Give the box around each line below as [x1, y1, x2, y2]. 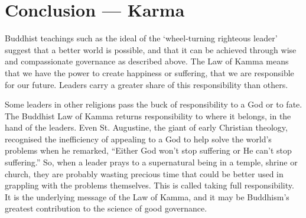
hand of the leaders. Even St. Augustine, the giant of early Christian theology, [5, 121, 288, 134]
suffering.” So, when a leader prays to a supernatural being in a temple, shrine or [5, 156, 298, 168]
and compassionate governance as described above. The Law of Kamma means [5, 55, 289, 67]
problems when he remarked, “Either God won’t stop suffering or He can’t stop [5, 144, 292, 157]
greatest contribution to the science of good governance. [5, 202, 207, 214]
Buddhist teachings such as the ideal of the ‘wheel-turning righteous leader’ [5, 32, 278, 44]
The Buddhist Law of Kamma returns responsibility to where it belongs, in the [5, 109, 291, 122]
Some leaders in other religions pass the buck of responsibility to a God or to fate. [5, 98, 302, 110]
